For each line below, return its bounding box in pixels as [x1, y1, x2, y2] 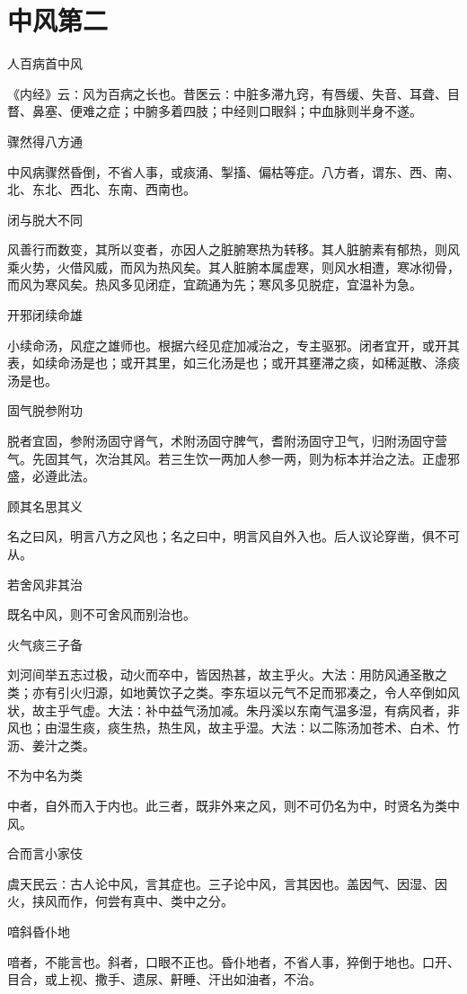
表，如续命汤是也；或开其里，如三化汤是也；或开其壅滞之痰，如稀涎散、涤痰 [7, 353, 460, 372]
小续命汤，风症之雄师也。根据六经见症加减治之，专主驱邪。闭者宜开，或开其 [7, 335, 460, 354]
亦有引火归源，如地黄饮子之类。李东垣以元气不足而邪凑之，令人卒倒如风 [31, 682, 460, 701]
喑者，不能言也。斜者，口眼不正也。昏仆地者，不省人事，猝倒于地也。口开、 [7, 952, 460, 971]
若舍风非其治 [7, 574, 83, 593]
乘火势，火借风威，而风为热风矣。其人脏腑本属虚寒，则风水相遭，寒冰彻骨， [7, 257, 460, 276]
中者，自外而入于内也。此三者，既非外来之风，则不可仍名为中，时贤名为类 [7, 795, 447, 814]
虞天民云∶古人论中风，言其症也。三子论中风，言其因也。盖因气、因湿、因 [7, 874, 447, 892]
